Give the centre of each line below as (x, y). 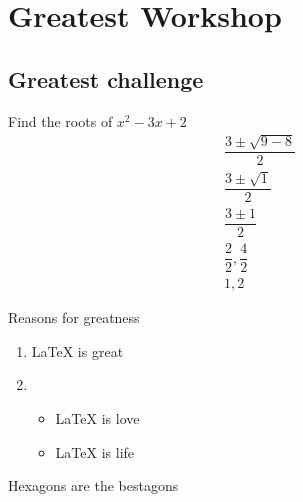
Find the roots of (60, 120)
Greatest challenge (106, 78)
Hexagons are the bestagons (93, 485)
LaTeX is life (95, 451)
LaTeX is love (97, 417)
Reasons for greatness (74, 317)
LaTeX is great (77, 350)
